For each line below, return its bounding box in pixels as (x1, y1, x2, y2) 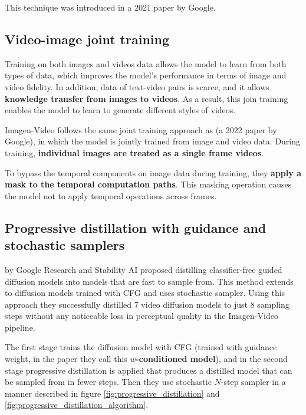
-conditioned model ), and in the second (136, 353, 288, 365)
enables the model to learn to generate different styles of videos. (5, 104, 236, 116)
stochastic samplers (5, 236, 125, 254)
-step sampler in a (221, 376, 286, 388)
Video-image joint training (5, 29, 170, 48)
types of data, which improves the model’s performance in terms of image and (5, 69, 287, 81)
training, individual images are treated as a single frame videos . (5, 146, 264, 159)
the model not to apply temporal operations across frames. (5, 189, 217, 202)
